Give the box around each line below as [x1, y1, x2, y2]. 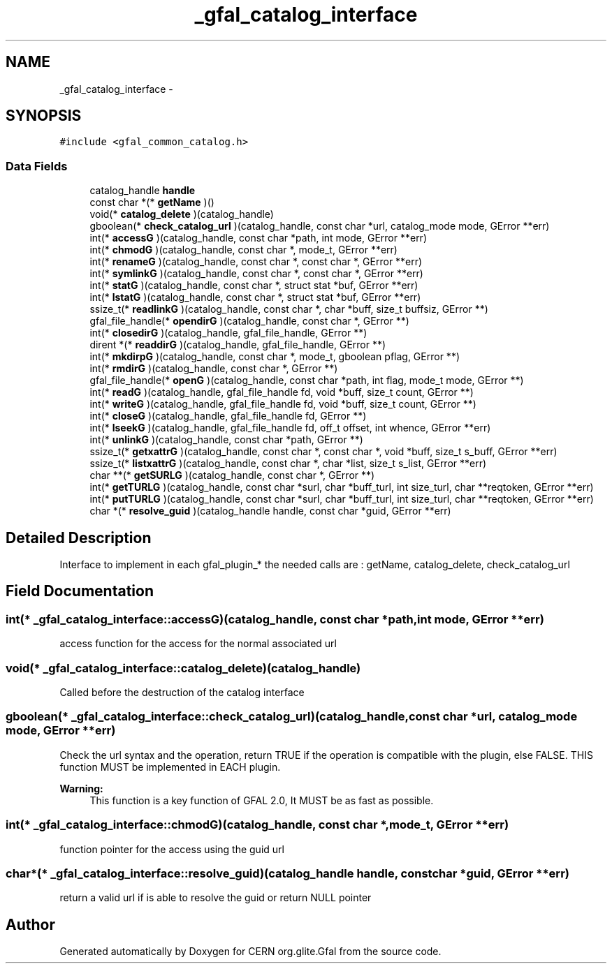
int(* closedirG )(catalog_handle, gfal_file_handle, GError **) [89, 327, 367, 339]
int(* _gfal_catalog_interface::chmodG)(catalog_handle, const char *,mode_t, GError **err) [6, 818, 509, 832]
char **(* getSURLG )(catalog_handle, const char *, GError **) [89, 469, 375, 482]
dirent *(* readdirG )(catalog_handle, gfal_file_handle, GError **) [89, 339, 386, 351]
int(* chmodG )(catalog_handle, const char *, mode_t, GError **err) [89, 244, 398, 256]
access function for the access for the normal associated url [59, 637, 337, 650]
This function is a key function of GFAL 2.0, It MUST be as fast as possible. [89, 794, 434, 806]
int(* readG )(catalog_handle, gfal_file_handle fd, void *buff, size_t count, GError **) [89, 386, 474, 399]
